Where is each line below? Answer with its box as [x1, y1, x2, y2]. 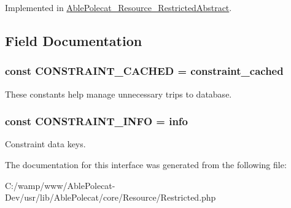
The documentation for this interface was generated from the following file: [5, 158, 287, 171]
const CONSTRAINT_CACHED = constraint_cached [5, 63, 284, 79]
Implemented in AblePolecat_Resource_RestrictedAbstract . [5, 1, 232, 13]
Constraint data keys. [5, 137, 86, 150]
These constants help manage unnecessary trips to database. [5, 87, 232, 100]
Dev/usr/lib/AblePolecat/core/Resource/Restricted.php [5, 191, 216, 204]
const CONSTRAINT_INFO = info [5, 114, 188, 129]
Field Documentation [5, 31, 142, 50]
